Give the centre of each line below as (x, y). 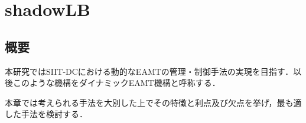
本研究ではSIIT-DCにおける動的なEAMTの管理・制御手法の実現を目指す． (149, 71)
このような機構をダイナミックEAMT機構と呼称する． (116, 83)
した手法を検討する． (46, 114)
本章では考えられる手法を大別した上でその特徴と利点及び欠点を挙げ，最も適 (153, 102)
